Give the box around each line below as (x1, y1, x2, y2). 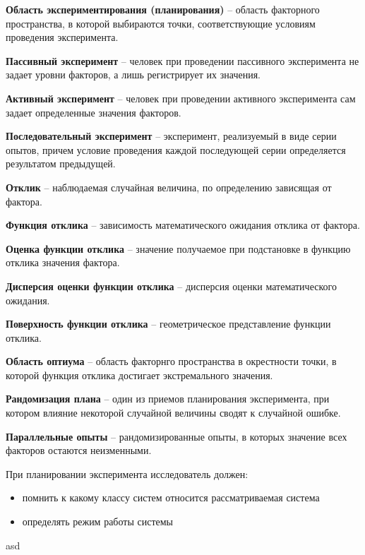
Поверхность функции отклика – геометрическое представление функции (6, 316, 331, 331)
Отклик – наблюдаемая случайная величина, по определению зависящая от (6, 179, 332, 194)
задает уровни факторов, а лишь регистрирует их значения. (6, 67, 261, 82)
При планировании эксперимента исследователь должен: (6, 466, 249, 481)
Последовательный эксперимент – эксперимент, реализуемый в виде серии (6, 129, 337, 143)
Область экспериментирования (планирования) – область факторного (6, 2, 320, 16)
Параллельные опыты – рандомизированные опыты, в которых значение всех (6, 429, 347, 443)
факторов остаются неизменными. (6, 443, 152, 458)
